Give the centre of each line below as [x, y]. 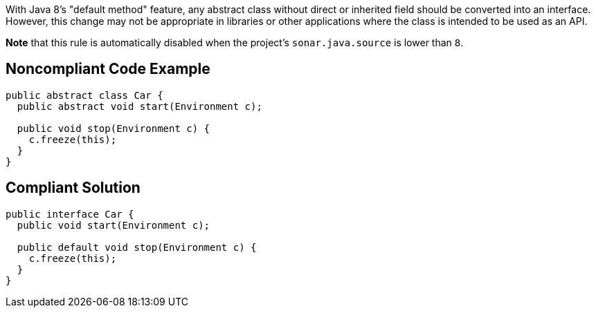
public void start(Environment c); [114, 225]
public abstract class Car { [84, 95]
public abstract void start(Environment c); [139, 106]
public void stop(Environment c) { [114, 128]
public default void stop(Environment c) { [137, 247]
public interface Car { [70, 214]
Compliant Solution [73, 188]
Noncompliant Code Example [108, 69]
